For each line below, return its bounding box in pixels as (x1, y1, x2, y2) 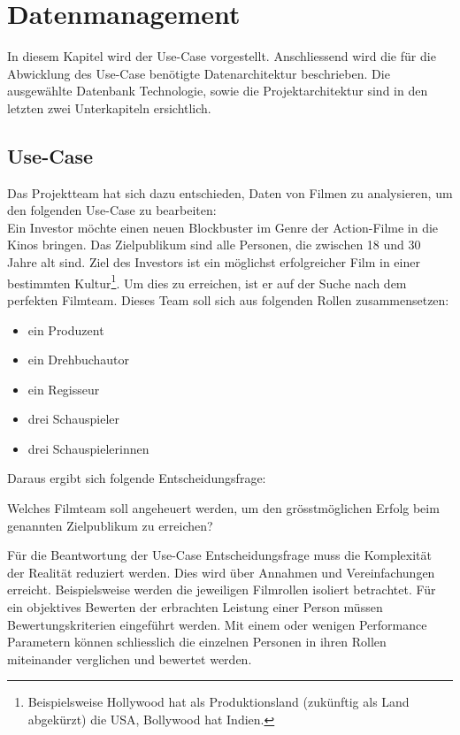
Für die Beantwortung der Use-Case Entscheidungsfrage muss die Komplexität (7, 546, 432, 564)
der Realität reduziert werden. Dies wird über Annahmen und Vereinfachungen (7, 563, 435, 581)
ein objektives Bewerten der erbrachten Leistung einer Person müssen (7, 598, 383, 616)
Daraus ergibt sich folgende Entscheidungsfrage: (7, 469, 266, 487)
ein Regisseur (27, 379, 100, 398)
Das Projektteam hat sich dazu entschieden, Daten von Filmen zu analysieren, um (7, 183, 453, 202)
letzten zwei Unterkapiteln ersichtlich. (7, 98, 211, 117)
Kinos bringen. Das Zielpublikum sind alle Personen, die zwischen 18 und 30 (7, 235, 421, 254)
